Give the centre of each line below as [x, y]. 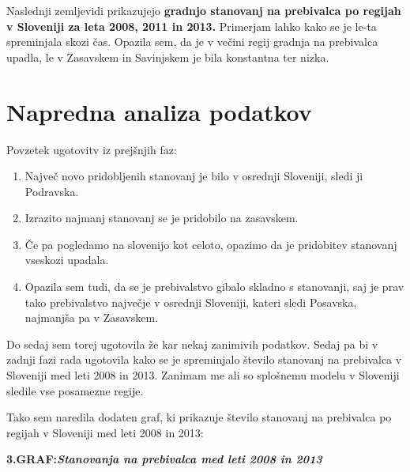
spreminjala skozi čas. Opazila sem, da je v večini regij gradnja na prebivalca [192, 42]
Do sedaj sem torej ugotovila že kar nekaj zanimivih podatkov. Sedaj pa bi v [192, 344]
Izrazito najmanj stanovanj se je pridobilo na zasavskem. [162, 218]
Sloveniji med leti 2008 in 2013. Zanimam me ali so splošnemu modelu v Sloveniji [203, 375]
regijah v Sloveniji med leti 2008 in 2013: [105, 432]
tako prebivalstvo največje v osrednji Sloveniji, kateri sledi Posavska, [191, 302]
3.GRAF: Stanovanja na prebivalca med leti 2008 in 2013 [164, 459]
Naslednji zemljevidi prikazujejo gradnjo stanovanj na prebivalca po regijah [204, 10]
